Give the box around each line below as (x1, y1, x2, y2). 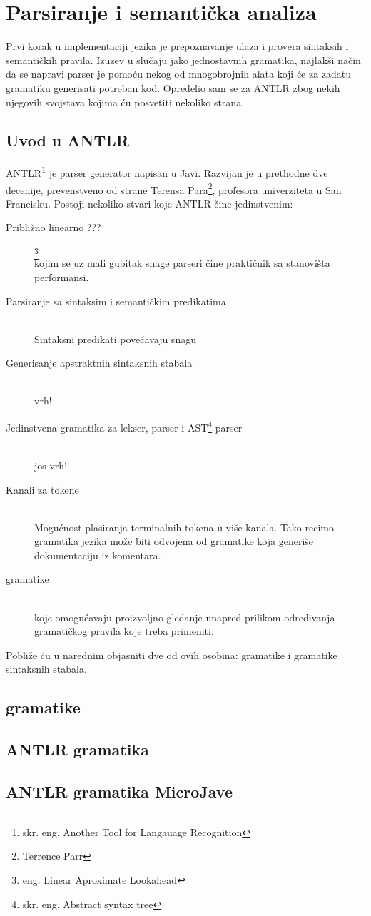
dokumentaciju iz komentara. (34, 547, 161, 562)
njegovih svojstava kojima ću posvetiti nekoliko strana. (6, 94, 245, 109)
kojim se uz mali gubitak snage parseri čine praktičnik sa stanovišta (34, 255, 330, 270)
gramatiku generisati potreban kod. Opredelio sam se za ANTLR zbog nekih (6, 80, 340, 95)
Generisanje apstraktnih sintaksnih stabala (6, 355, 193, 370)
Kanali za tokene (6, 482, 79, 497)
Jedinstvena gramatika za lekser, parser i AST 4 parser (6, 418, 243, 434)
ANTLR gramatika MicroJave (6, 780, 233, 802)
